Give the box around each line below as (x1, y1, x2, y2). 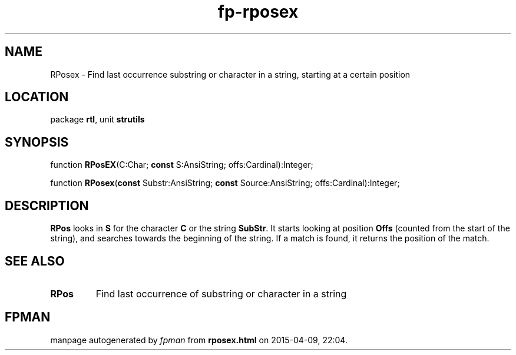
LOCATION (5, 89, 69, 105)
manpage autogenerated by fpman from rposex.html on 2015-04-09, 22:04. (50, 334, 348, 345)
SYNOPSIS (5, 134, 69, 150)
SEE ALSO (5, 253, 65, 268)
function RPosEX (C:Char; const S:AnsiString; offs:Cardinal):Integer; (50, 160, 313, 170)
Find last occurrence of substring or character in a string (95, 287, 347, 300)
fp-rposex (217, 2, 299, 22)
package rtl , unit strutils (50, 114, 145, 125)
